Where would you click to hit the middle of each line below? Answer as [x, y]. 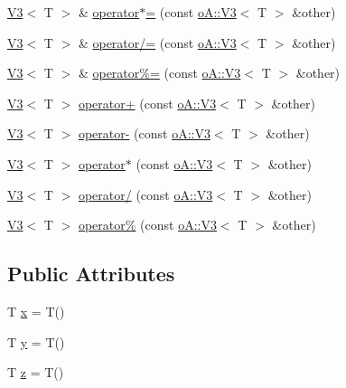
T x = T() [36, 311]
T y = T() [36, 341]
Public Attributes [91, 274]
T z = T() [36, 372]
